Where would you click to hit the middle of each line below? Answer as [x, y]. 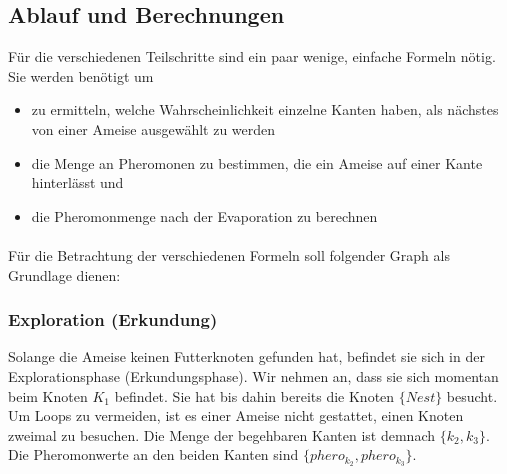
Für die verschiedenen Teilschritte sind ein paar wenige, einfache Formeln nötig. [252, 56]
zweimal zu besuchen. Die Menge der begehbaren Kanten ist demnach [221, 434]
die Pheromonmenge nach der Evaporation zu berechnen [204, 215]
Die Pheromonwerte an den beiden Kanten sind [153, 454]
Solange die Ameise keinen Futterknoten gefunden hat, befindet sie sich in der [246, 356]
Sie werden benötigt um [81, 75]
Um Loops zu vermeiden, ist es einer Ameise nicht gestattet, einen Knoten [236, 415]
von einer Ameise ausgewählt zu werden [153, 128]
